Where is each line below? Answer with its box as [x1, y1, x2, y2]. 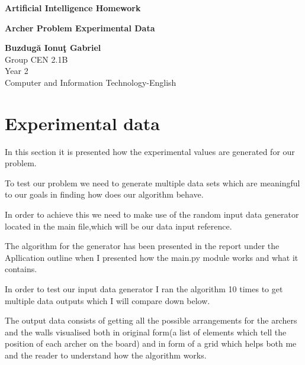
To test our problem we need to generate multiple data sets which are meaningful [5, 176, 300, 189]
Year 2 [5, 64, 28, 77]
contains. [5, 263, 37, 275]
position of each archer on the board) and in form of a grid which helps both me [5, 337, 297, 350]
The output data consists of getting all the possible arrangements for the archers [5, 314, 297, 327]
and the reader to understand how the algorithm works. [5, 349, 207, 361]
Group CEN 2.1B [5, 53, 68, 65]
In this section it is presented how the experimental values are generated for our [5, 145, 295, 157]
